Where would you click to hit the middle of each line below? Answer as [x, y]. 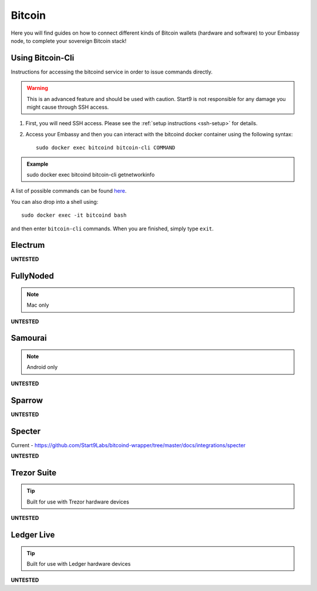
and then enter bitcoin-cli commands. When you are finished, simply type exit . [112, 229]
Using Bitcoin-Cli [43, 58]
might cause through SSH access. [68, 107]
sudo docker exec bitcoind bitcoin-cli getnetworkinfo [91, 174]
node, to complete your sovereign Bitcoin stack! [69, 41]
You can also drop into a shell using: [55, 202]
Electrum [28, 245]
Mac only [38, 305]
